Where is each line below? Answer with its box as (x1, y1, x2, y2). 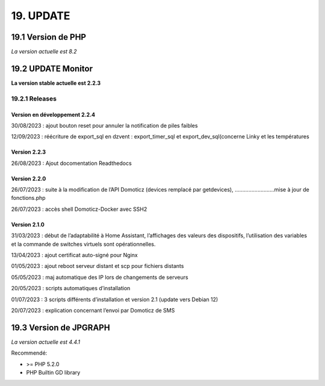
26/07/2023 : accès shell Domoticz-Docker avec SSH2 (11, 205, 147, 213)
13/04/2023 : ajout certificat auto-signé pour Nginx (11, 252, 138, 259)
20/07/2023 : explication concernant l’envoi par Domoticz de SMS (11, 307, 175, 314)
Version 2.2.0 (11, 175, 46, 182)
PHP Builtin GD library (26, 369, 81, 376)
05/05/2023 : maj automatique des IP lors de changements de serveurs (11, 273, 189, 281)
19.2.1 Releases (11, 94, 57, 102)
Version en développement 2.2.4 (11, 111, 96, 118)
